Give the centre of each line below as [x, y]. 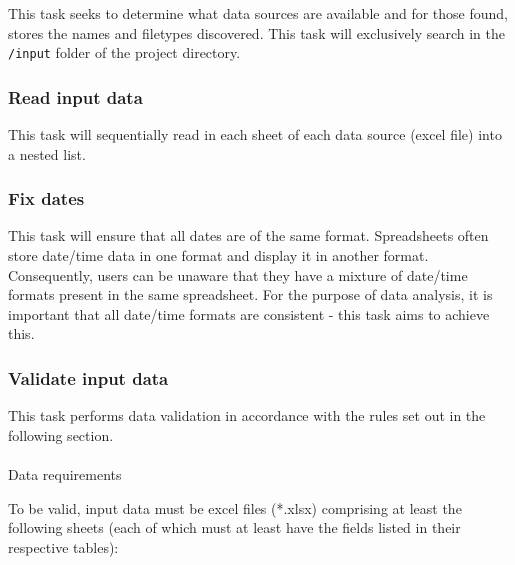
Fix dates [46, 198]
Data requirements [65, 474]
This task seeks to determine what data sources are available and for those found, [258, 13]
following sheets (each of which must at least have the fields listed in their [234, 527]
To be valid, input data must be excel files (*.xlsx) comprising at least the [235, 507]
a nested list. [47, 153]
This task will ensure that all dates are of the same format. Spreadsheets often [248, 235]
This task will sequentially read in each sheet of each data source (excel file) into [255, 134]
